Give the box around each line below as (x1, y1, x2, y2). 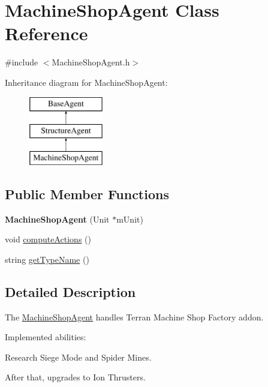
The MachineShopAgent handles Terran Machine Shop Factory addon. (5, 310, 264, 323)
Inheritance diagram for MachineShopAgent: (5, 76, 168, 88)
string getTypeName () (5, 253, 89, 265)
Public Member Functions (5, 184, 169, 203)
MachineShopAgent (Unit (5, 212, 110, 225)
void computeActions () (5, 233, 91, 245)
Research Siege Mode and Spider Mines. (5, 350, 152, 363)
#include (5, 56, 38, 68)
